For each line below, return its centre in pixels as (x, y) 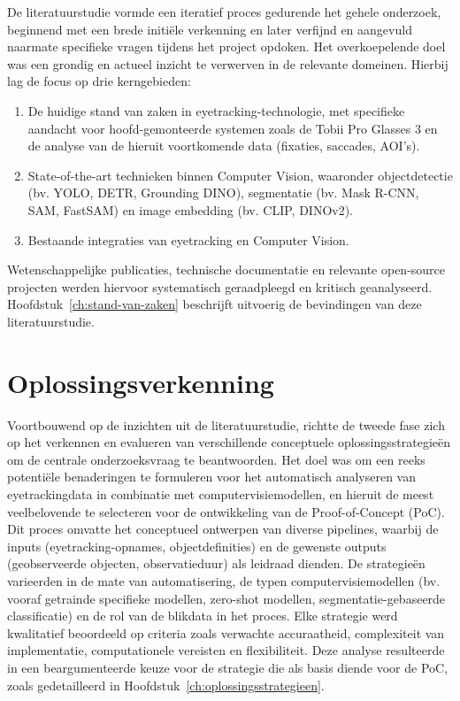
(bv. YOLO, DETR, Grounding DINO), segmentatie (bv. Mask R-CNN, (223, 193)
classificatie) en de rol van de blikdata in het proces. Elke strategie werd (203, 616)
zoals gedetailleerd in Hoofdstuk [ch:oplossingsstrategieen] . (166, 685)
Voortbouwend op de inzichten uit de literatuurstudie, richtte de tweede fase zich (226, 424)
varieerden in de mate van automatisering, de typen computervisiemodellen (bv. (224, 580)
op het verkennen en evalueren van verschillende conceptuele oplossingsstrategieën (229, 442)
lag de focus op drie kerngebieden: (99, 81)
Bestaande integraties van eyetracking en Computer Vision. (188, 239)
